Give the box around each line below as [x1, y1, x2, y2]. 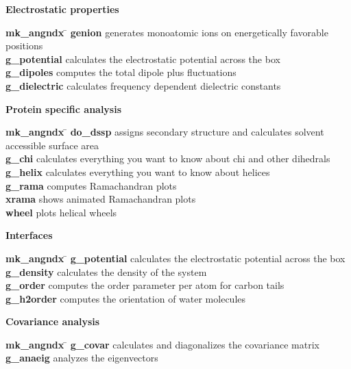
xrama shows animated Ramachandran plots [5, 192, 196, 206]
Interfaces [5, 228, 53, 242]
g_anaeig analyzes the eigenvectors [5, 351, 158, 365]
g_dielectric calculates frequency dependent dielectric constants [5, 78, 281, 92]
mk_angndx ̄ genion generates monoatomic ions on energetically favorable [5, 25, 328, 39]
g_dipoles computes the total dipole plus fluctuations [5, 65, 237, 79]
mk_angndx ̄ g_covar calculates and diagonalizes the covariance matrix [5, 337, 319, 351]
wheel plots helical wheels [5, 205, 117, 219]
